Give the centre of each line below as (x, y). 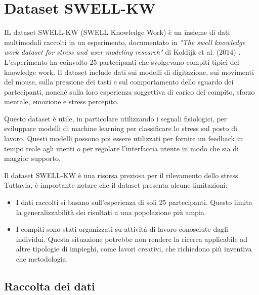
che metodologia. (42, 259)
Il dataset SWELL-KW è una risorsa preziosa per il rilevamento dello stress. (122, 175)
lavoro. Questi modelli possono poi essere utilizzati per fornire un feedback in (124, 138)
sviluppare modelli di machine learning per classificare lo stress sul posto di (121, 128)
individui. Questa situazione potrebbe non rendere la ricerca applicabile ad (132, 239)
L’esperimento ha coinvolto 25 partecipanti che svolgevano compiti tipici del (122, 61)
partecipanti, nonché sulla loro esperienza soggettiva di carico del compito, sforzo (129, 91)
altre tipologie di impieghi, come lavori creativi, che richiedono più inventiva (134, 249)
